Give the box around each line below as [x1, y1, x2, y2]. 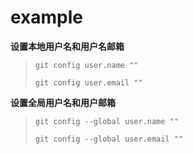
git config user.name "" [34, 60, 139, 70]
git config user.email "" [34, 77, 143, 88]
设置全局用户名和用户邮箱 [10, 96, 116, 108]
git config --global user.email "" [34, 134, 184, 144]
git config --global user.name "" [34, 116, 179, 126]
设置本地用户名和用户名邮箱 [10, 40, 125, 52]
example [10, 6, 84, 29]
